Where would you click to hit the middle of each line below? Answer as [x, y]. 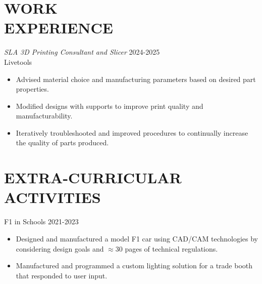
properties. [32, 89]
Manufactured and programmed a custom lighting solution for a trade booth [134, 266]
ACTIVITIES [53, 197]
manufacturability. [44, 116]
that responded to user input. [62, 275]
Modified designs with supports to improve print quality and [110, 106]
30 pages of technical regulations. [167, 248]
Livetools [18, 62]
